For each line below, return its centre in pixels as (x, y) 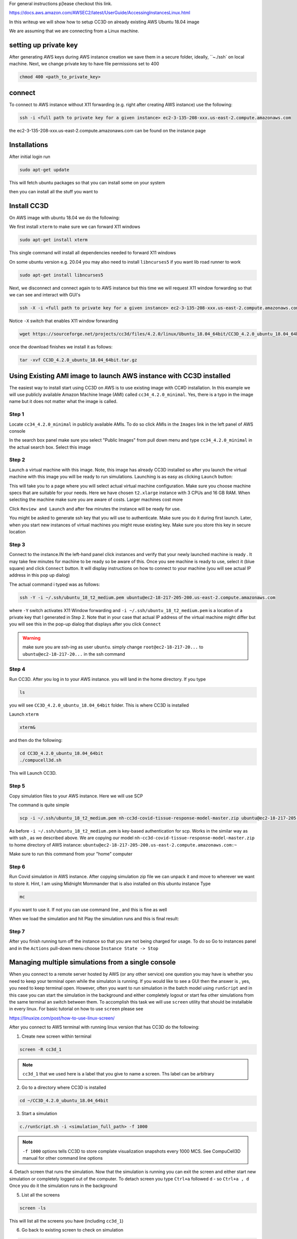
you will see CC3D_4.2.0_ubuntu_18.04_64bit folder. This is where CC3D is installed (99, 705)
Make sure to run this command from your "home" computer (71, 854)
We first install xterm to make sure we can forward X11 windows (75, 227)
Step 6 (17, 866)
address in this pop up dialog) (40, 575)
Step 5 (17, 786)
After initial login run (30, 157)
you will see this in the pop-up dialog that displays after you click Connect (85, 624)
